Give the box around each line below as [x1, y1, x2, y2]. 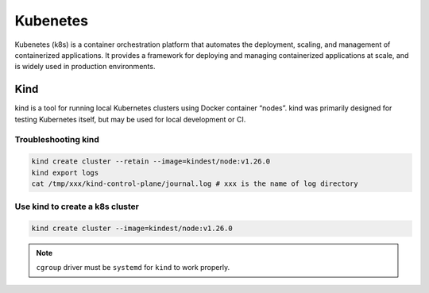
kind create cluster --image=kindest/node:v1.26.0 [31, 224, 234, 233]
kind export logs [31, 168, 99, 177]
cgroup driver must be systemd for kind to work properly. [36, 263, 230, 272]
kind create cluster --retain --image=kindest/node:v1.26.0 [31, 157, 271, 166]
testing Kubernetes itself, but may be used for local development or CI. [14, 114, 246, 124]
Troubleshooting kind [14, 134, 99, 145]
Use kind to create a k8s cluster [14, 201, 139, 212]
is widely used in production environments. [14, 62, 156, 71]
